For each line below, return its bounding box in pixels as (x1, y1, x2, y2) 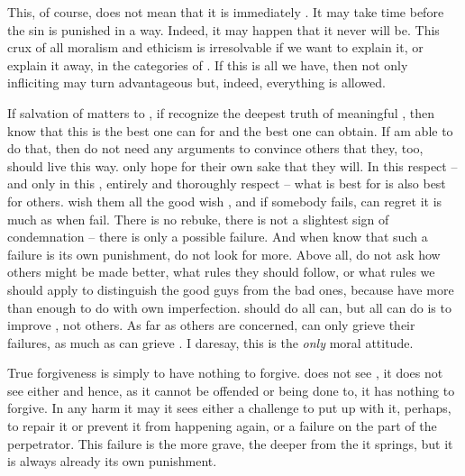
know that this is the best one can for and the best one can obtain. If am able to (7, 121, 453, 140)
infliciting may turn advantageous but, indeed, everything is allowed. (7, 73, 386, 92)
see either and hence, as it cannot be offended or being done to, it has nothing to (7, 380, 455, 399)
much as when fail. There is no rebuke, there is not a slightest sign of (7, 209, 389, 228)
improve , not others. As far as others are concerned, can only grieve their (7, 316, 415, 334)
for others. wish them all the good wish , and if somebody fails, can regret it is (7, 191, 442, 210)
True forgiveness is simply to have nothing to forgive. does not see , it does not (7, 363, 443, 382)
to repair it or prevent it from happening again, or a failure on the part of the (7, 416, 437, 435)
